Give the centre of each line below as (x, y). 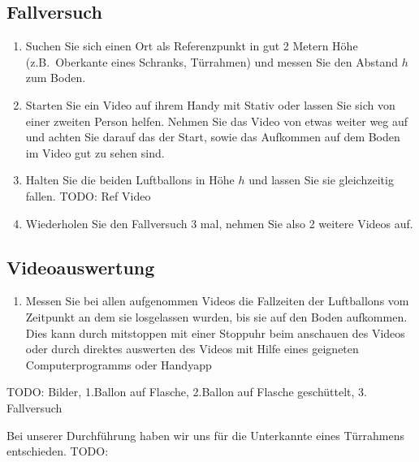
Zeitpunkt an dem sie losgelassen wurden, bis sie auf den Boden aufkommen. (216, 316)
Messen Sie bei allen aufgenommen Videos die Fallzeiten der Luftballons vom (217, 301)
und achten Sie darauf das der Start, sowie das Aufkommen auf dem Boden (213, 137)
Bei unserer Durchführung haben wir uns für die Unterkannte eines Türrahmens (206, 435)
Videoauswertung (81, 267)
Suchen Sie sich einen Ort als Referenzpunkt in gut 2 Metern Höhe (192, 46)
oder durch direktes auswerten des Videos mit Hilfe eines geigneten (192, 349)
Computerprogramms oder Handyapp (119, 364)
